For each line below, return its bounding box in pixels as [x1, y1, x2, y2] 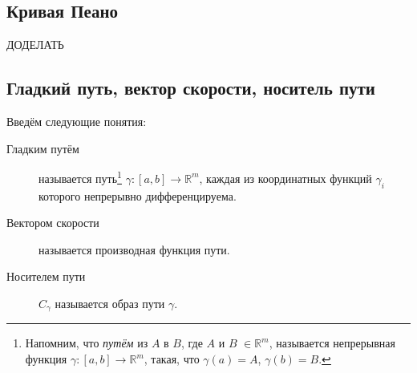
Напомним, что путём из [25, 334, 148, 351]
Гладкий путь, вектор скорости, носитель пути [6, 75, 375, 100]
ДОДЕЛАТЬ [6, 36, 64, 53]
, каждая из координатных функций [199, 169, 372, 186]
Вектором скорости [6, 214, 99, 231]
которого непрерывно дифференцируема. [38, 187, 237, 204]
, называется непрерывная [269, 334, 395, 351]
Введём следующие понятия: [6, 113, 147, 129]
